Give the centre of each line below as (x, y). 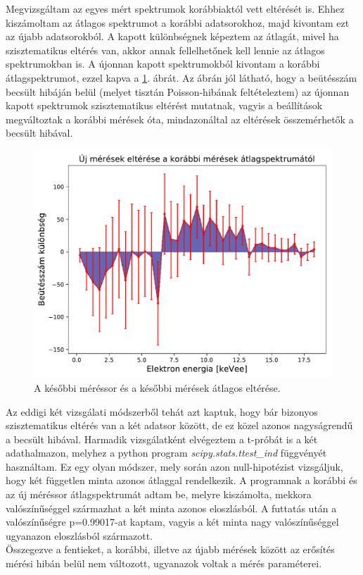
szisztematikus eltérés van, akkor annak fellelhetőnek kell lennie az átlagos (165, 50)
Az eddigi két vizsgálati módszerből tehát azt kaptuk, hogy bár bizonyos (162, 411)
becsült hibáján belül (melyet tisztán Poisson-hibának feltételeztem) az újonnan (178, 91)
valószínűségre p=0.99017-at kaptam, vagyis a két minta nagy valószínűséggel (172, 522)
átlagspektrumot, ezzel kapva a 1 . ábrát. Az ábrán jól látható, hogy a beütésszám (181, 77)
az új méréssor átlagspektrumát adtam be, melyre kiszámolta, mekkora (159, 494)
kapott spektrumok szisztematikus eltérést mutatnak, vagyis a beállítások (164, 105)
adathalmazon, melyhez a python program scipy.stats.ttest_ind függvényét (166, 453)
